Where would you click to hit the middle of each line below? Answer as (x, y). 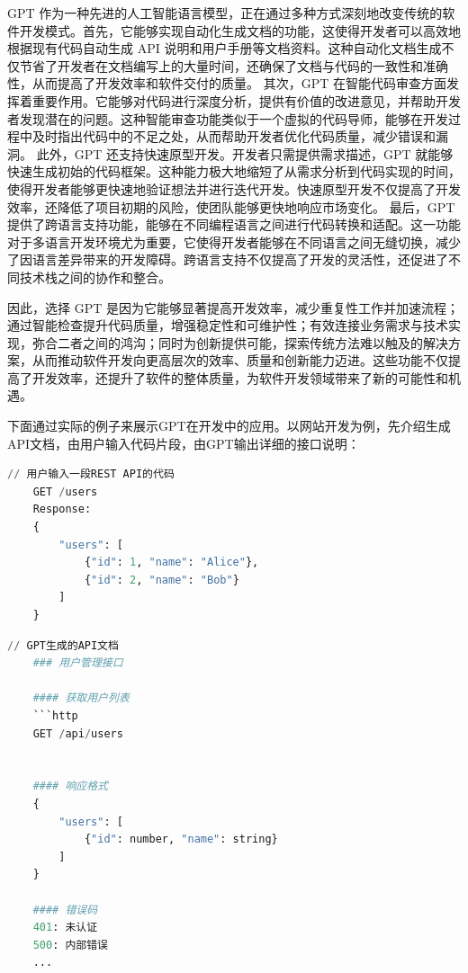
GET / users (65, 491)
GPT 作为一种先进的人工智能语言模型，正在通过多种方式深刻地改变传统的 (225, 13)
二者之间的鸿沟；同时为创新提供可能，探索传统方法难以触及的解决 (252, 342)
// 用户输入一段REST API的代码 (91, 474)
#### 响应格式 (70, 786)
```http (55, 715)
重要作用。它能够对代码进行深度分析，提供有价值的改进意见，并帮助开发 (246, 100)
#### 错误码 (65, 910)
